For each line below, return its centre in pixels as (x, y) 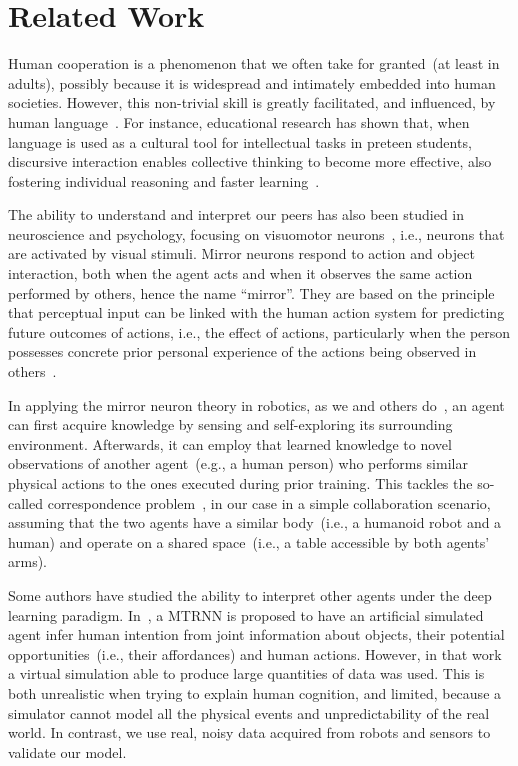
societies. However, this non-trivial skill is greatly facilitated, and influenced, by (252, 102)
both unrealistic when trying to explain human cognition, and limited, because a (255, 692)
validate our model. (67, 751)
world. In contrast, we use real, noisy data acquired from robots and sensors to (249, 732)
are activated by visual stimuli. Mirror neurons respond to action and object (241, 253)
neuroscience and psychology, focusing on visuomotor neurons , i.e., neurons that (256, 233)
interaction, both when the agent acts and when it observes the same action (240, 273)
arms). (28, 561)
